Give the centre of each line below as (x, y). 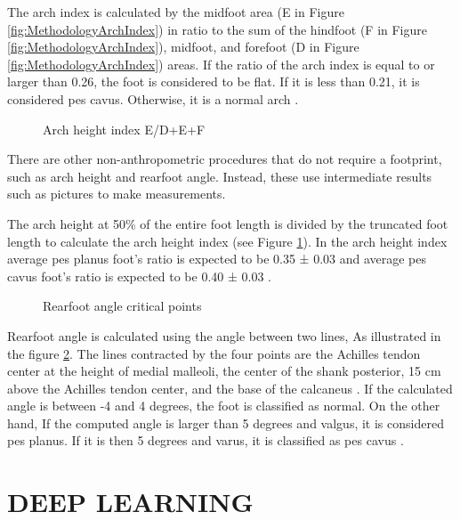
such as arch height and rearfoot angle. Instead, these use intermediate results (220, 176)
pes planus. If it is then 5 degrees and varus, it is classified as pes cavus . (206, 440)
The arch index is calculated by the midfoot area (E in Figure (176, 12)
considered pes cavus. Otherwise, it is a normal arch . (153, 98)
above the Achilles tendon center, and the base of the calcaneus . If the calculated (230, 388)
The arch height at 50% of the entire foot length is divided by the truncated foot (228, 223)
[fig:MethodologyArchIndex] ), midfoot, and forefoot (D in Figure (183, 47)
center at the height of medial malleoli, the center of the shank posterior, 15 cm (224, 371)
